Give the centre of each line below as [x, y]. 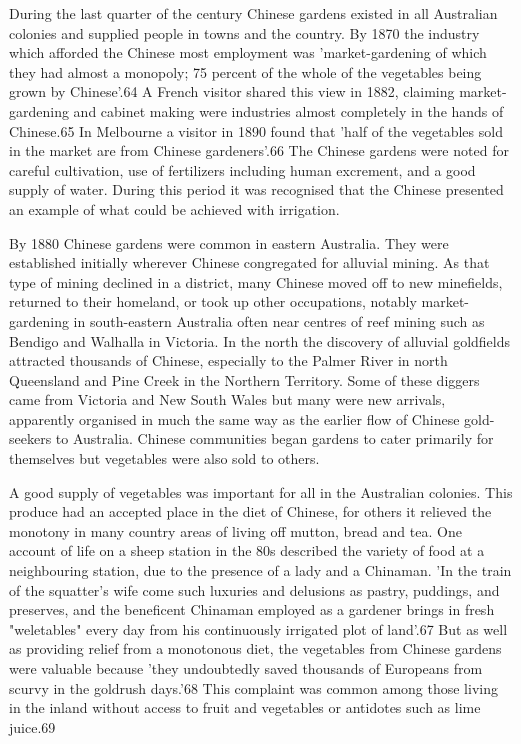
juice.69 [32, 726]
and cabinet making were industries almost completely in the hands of [288, 110]
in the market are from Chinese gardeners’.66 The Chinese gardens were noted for [259, 150]
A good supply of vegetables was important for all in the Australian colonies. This [261, 491]
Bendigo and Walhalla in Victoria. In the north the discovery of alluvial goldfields [260, 340]
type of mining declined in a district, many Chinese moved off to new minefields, [256, 281]
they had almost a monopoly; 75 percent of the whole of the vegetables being [245, 71]
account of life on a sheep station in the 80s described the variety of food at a [247, 550]
